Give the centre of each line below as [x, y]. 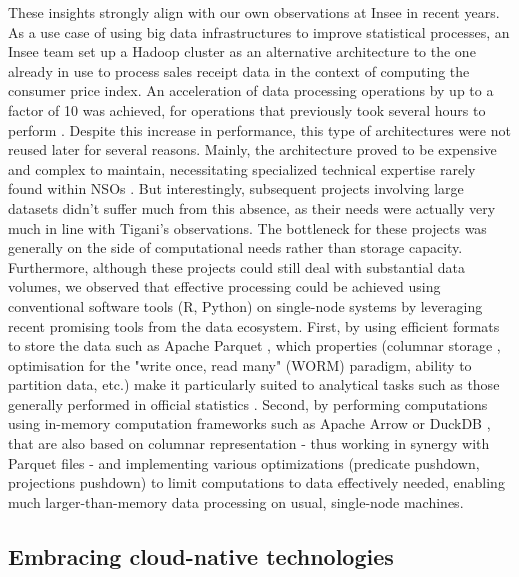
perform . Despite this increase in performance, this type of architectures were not [259, 129]
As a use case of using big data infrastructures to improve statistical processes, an [259, 31]
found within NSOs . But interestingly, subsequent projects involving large [236, 188]
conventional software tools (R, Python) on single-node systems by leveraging [245, 305]
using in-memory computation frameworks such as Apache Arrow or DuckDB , [249, 423]
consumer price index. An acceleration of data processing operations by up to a [251, 90]
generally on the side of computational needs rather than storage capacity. [235, 247]
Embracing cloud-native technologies [201, 555]
